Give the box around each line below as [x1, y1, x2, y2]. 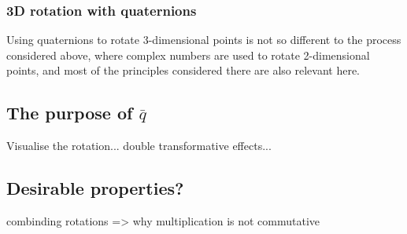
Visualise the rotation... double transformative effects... [6, 137, 272, 154]
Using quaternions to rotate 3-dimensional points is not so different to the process [6, 31, 401, 48]
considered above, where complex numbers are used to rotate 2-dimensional [6, 46, 370, 63]
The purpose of [6, 101, 133, 125]
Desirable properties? [6, 176, 184, 200]
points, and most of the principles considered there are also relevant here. [6, 62, 360, 79]
